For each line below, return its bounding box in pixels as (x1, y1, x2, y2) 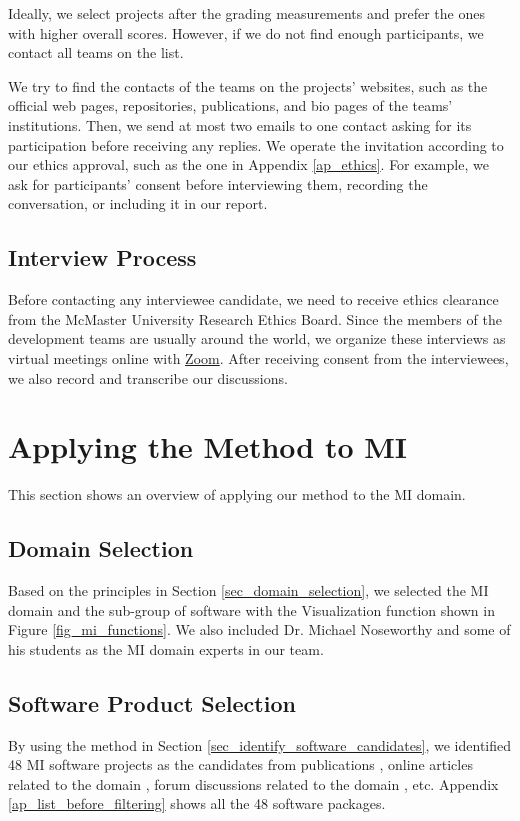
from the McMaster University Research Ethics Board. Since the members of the (8, 308, 502, 329)
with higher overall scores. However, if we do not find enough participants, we (8, 22, 484, 43)
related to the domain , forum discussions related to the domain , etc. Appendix (8, 773, 499, 794)
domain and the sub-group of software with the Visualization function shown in (8, 599, 495, 620)
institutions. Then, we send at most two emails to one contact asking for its (8, 114, 472, 135)
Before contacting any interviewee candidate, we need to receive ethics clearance (8, 289, 499, 310)
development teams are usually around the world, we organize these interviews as (8, 328, 506, 349)
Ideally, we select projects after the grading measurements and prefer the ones (8, 3, 485, 23)
